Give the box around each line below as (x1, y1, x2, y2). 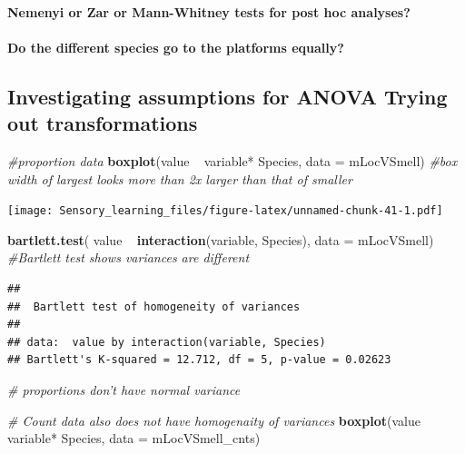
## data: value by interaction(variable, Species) (7, 335, 326, 349)
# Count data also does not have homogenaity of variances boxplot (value (7, 410, 420, 429)
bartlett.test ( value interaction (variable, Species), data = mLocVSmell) (7, 230, 434, 249)
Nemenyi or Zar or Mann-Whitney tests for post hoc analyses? (7, 2, 411, 21)
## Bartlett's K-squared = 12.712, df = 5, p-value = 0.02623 (7, 353, 391, 367)
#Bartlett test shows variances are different (7, 248, 250, 267)
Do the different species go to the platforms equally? (7, 37, 344, 56)
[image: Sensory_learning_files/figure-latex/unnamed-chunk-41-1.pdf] (7, 204, 443, 218)
